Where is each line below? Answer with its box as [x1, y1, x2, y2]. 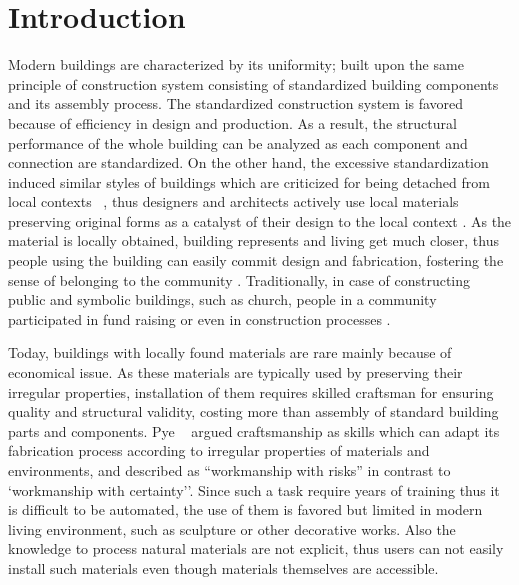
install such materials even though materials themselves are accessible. [8, 557, 439, 578]
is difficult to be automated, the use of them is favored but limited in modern [8, 499, 483, 520]
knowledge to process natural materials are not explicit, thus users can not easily [8, 538, 504, 559]
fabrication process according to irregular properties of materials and [8, 440, 430, 461]
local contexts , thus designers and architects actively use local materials [8, 191, 459, 212]
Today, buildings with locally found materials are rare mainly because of [8, 342, 452, 363]
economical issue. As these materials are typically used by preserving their [8, 362, 463, 383]
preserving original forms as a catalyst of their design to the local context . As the [8, 210, 512, 231]
